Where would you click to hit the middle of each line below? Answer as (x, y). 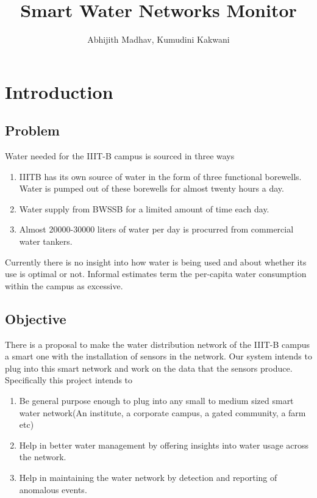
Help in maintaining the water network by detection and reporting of (148, 477)
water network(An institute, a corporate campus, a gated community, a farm (162, 412)
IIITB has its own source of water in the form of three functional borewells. (160, 176)
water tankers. (46, 241)
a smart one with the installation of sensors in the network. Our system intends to (158, 356)
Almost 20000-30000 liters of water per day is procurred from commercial (156, 229)
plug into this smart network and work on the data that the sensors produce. (149, 368)
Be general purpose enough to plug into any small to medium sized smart (156, 401)
